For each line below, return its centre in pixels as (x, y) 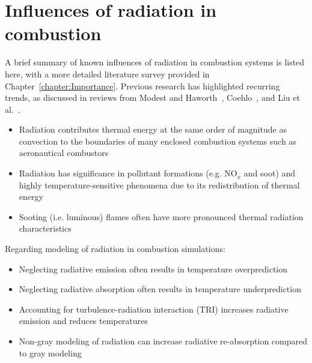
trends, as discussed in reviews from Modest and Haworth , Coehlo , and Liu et (152, 97)
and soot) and (270, 173)
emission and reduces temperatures (83, 321)
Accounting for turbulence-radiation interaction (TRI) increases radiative (154, 309)
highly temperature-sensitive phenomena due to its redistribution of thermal (159, 184)
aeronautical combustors (64, 153)
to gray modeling (50, 352)
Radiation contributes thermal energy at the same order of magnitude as (153, 129)
